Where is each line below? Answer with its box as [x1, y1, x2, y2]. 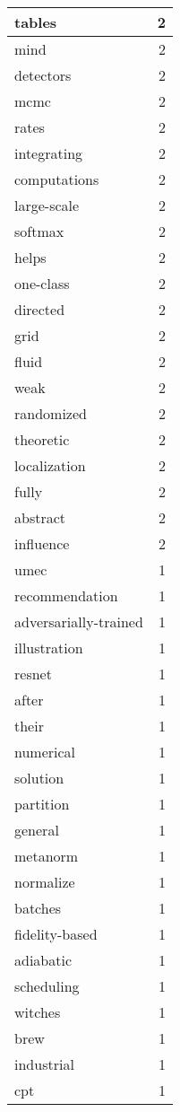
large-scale [14, 195, 80, 215]
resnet [14, 663, 52, 684]
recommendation [14, 585, 118, 606]
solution [14, 767, 64, 788]
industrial [14, 1054, 74, 1074]
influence [14, 533, 70, 554]
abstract [14, 507, 66, 528]
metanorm [14, 845, 79, 866]
